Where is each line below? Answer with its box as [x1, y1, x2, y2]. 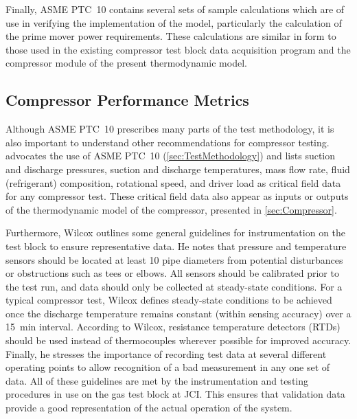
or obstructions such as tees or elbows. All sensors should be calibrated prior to [5, 266, 339, 280]
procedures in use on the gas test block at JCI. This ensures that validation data [5, 387, 345, 401]
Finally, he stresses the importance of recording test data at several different [5, 346, 327, 361]
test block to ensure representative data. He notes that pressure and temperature [5, 238, 347, 253]
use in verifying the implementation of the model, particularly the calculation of [5, 15, 342, 30]
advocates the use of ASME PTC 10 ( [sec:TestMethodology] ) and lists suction [5, 148, 336, 163]
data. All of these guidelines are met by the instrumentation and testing [5, 373, 308, 387]
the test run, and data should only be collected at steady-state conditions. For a [5, 279, 343, 293]
